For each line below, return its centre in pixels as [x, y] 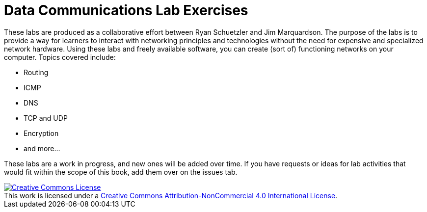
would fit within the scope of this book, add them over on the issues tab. [121, 172]
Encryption [41, 133]
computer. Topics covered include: [60, 57]
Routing [36, 72]
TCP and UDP [46, 118]
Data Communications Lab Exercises [126, 10]
